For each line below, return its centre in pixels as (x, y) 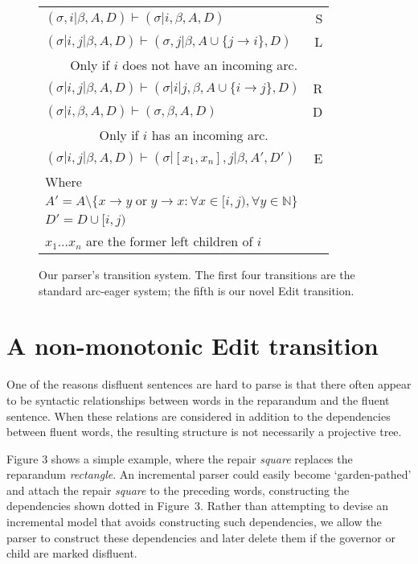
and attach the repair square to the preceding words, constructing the (178, 490)
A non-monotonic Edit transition (193, 346)
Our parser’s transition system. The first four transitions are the (197, 274)
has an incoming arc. (210, 135)
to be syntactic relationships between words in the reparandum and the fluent (198, 399)
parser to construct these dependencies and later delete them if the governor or (201, 537)
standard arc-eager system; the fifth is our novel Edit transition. (197, 290)
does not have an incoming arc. (210, 65)
